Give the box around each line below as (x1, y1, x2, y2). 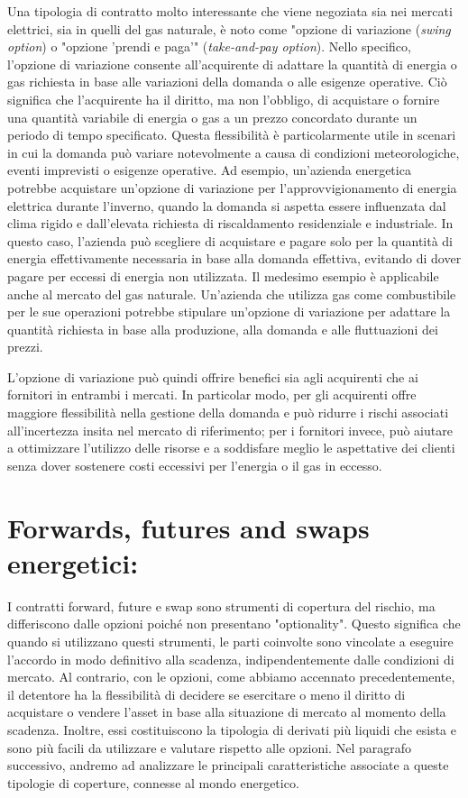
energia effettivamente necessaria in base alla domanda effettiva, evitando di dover (7, 249, 462, 268)
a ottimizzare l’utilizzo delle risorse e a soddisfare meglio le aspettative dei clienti (7, 438, 455, 457)
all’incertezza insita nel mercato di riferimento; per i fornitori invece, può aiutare (7, 420, 453, 439)
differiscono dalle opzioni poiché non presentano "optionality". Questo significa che (7, 614, 461, 633)
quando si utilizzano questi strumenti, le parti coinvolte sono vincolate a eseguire (7, 631, 454, 650)
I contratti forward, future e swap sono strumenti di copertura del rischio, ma (7, 596, 436, 615)
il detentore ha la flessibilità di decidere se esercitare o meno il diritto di (7, 684, 406, 703)
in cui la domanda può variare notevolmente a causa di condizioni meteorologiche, (7, 142, 460, 161)
